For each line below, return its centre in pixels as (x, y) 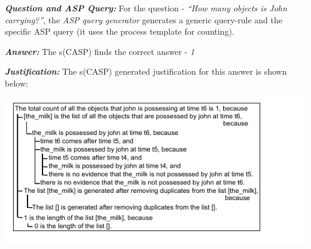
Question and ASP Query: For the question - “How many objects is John (146, 8)
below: (16, 83)
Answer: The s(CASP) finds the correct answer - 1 (100, 51)
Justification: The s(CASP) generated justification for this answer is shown (146, 71)
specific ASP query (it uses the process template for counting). (120, 31)
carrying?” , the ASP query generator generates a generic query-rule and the (144, 19)
